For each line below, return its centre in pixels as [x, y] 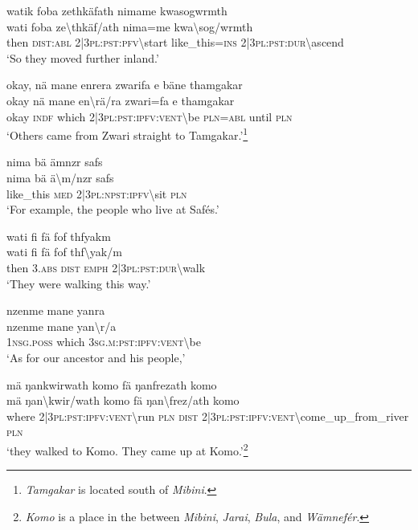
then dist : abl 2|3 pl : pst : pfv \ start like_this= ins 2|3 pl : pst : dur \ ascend [175, 42]
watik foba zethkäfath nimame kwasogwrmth [117, 10]
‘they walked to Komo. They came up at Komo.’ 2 [127, 449]
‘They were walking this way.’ [79, 283]
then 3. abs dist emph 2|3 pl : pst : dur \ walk [106, 267]
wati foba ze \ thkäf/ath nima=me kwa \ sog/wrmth [130, 26]
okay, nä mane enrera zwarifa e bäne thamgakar [125, 85]
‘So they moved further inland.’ [83, 57]
